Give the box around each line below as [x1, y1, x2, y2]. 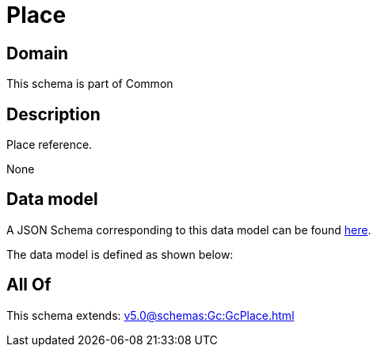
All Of [6, 275, 51, 295]
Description [6, 104, 101, 124]
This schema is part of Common [6, 77, 173, 91]
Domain [6, 43, 69, 63]
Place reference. [6, 138, 93, 152]
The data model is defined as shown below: [6, 247, 234, 261]
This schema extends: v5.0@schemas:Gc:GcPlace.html [6, 308, 295, 322]
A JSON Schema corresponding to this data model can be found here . [6, 222, 371, 237]
